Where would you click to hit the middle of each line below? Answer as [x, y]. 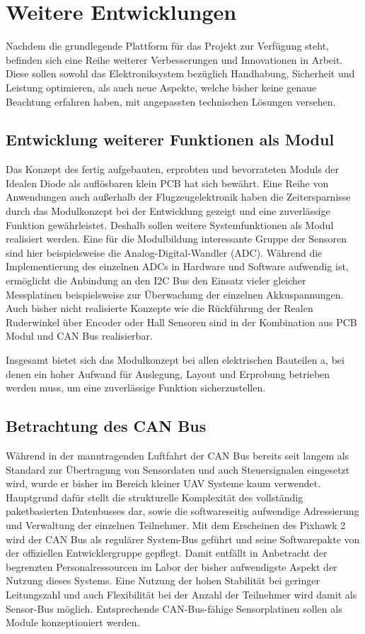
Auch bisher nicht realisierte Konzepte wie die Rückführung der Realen [160, 308]
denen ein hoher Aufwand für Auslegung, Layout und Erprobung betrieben [168, 373]
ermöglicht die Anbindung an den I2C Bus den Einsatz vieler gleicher [156, 280]
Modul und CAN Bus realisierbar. [79, 336]
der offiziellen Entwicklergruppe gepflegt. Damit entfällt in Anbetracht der [167, 553]
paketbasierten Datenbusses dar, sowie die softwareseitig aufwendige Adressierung [182, 511]
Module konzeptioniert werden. [73, 622]
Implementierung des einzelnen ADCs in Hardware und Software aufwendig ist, [177, 266]
